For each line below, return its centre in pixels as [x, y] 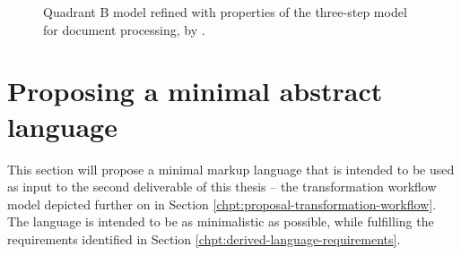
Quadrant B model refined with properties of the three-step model [225, 12]
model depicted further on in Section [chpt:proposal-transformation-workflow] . [222, 204]
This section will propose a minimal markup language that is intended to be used [231, 169]
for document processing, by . [124, 29]
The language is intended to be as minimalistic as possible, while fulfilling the [221, 221]
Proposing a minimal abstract [195, 91]
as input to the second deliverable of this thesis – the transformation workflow [222, 187]
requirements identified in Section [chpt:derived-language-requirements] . [204, 238]
